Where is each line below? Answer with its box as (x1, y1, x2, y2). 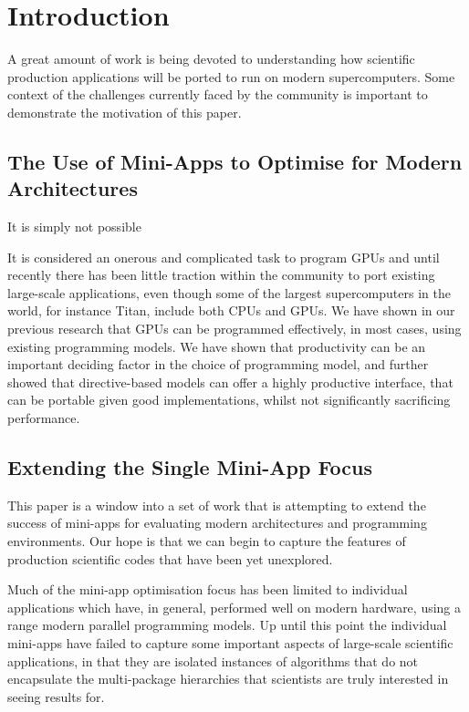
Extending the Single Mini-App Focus (7, 453, 373, 481)
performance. (7, 408, 80, 428)
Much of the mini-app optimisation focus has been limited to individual (7, 580, 408, 599)
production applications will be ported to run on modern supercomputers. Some (7, 67, 455, 86)
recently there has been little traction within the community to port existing (7, 265, 435, 284)
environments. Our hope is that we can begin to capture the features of (7, 531, 406, 551)
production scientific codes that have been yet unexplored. (7, 549, 333, 568)
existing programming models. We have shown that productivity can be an (7, 336, 426, 356)
